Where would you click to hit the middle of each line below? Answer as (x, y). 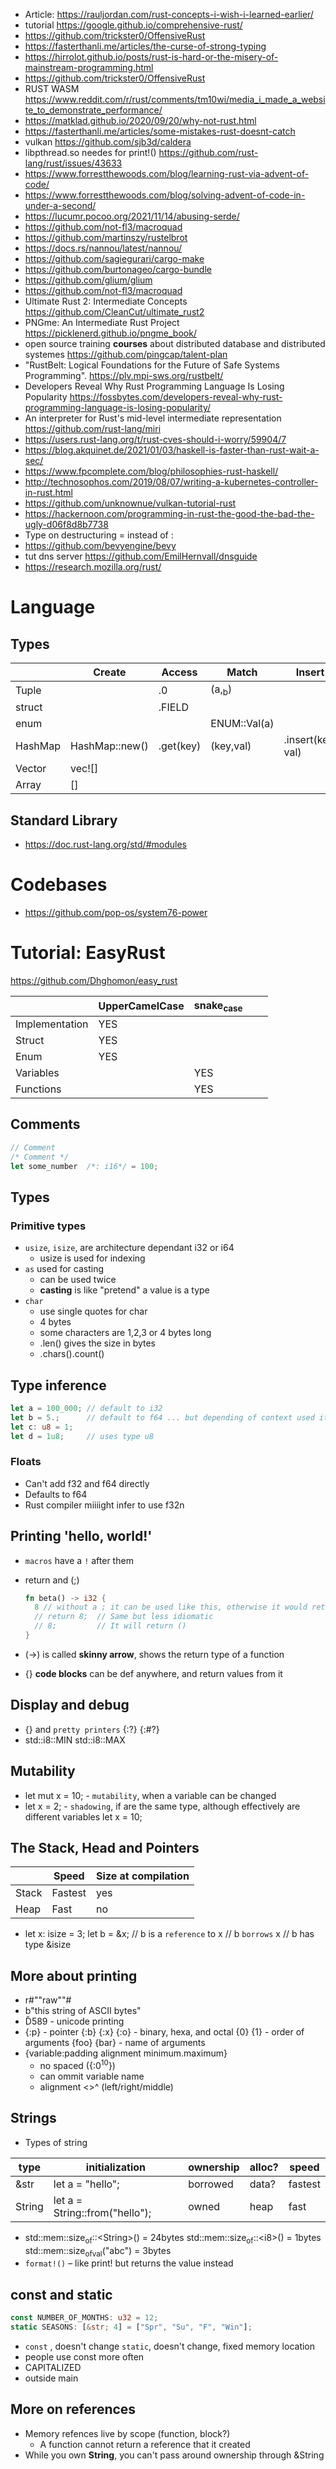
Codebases (59, 885)
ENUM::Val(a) (242, 724)
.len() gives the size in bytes (97, 1343)
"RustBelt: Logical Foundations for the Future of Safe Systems (152, 365)
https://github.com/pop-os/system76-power (116, 912)
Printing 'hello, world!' (81, 1536)
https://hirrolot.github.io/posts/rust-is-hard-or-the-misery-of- (151, 57)
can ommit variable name (92, 2076)
